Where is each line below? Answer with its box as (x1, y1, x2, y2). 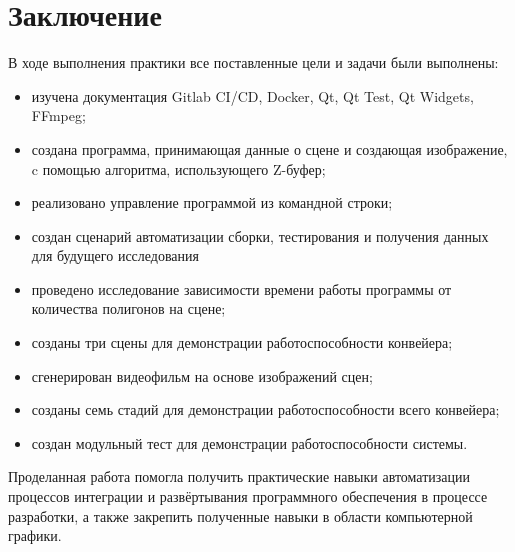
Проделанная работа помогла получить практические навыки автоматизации (8, 466, 471, 487)
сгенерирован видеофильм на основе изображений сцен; (31, 365, 373, 386)
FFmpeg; (31, 105, 86, 126)
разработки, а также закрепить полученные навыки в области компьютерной (8, 505, 473, 526)
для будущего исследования (31, 245, 200, 266)
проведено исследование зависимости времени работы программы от (31, 278, 452, 299)
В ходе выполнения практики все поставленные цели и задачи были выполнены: (8, 52, 499, 73)
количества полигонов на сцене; (31, 298, 226, 319)
